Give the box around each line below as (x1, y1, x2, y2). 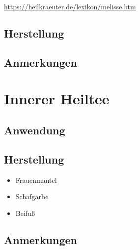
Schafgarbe (15, 191, 49, 202)
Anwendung (4, 122, 65, 137)
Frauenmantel (15, 174, 57, 185)
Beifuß (15, 208, 35, 218)
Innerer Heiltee (4, 88, 110, 109)
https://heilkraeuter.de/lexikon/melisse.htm (4, 1, 136, 11)
